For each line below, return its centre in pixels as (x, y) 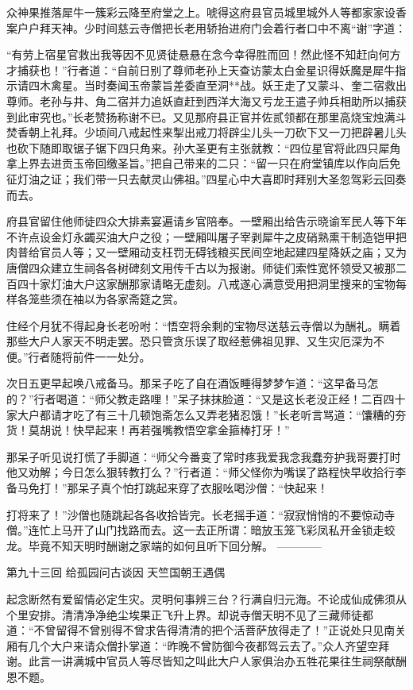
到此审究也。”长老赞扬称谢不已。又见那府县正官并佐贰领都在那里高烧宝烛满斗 (206, 116)
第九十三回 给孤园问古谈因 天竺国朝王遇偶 (116, 572)
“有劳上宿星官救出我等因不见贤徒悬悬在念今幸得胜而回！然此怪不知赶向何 (198, 54)
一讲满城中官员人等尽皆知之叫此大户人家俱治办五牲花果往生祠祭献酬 (228, 661)
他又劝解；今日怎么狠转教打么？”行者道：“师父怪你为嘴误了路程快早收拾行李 (206, 472)
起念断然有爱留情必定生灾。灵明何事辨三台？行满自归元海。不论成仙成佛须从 (206, 599)
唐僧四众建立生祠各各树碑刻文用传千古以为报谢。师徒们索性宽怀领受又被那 (201, 267)
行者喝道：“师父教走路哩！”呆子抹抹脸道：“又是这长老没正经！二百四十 (220, 399)
